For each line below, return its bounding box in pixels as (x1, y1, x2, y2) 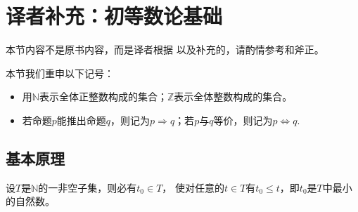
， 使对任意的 (162, 180, 224, 194)
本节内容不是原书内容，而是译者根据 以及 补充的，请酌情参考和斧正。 (6, 42, 324, 57)
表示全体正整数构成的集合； (39, 89, 167, 104)
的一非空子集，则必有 (38, 180, 137, 194)
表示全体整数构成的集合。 (174, 89, 293, 104)
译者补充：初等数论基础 (6, 1, 223, 30)
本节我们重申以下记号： (6, 65, 114, 80)
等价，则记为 (213, 112, 273, 127)
